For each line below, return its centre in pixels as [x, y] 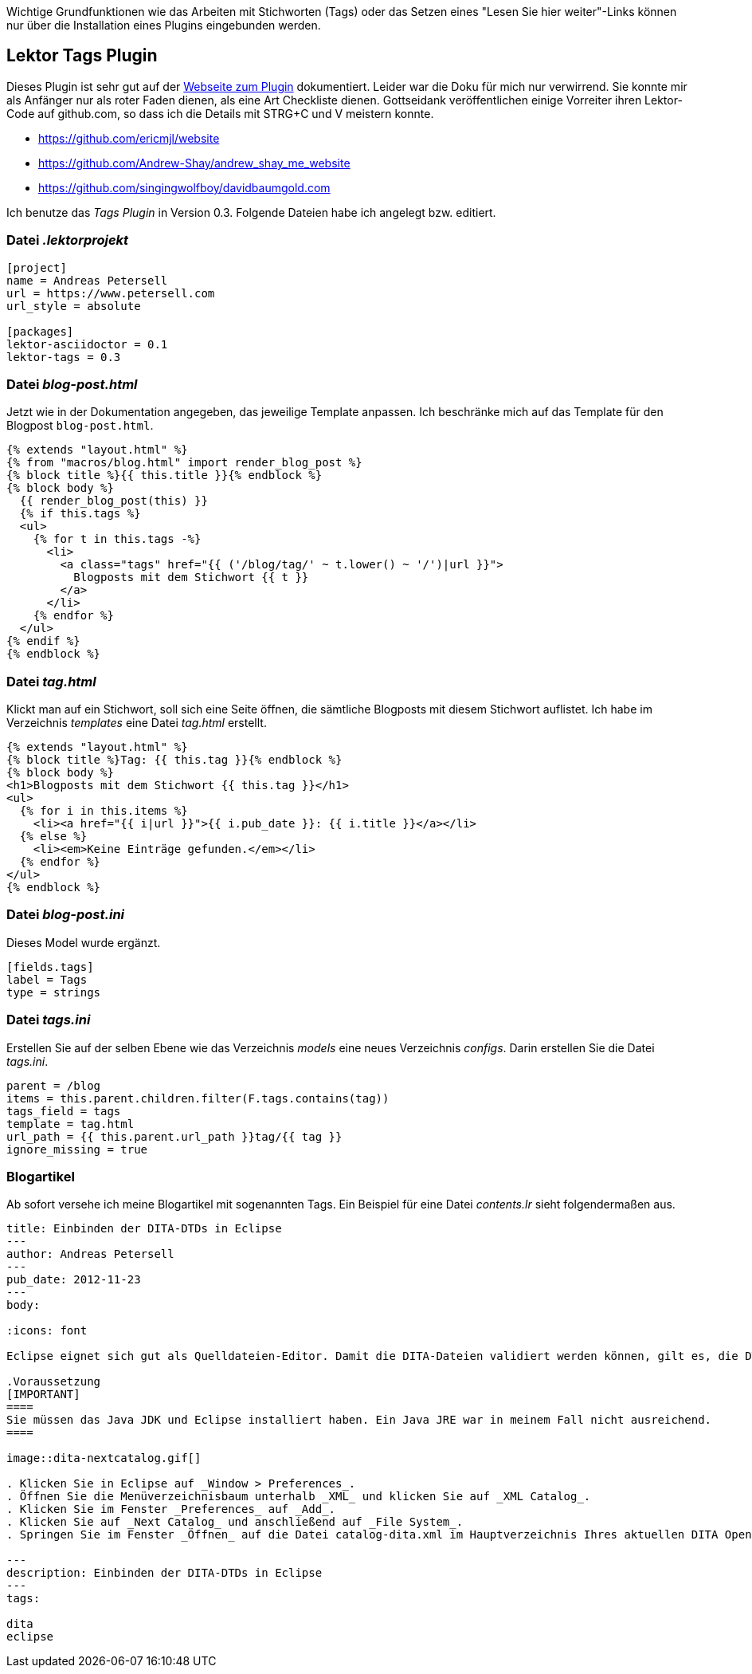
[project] [37, 267]
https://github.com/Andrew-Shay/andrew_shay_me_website [194, 163]
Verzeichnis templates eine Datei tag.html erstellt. [137, 723]
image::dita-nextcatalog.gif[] [104, 1458]
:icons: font [47, 1331]
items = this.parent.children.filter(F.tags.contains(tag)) [198, 1098]
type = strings [54, 992]
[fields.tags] [50, 967]
